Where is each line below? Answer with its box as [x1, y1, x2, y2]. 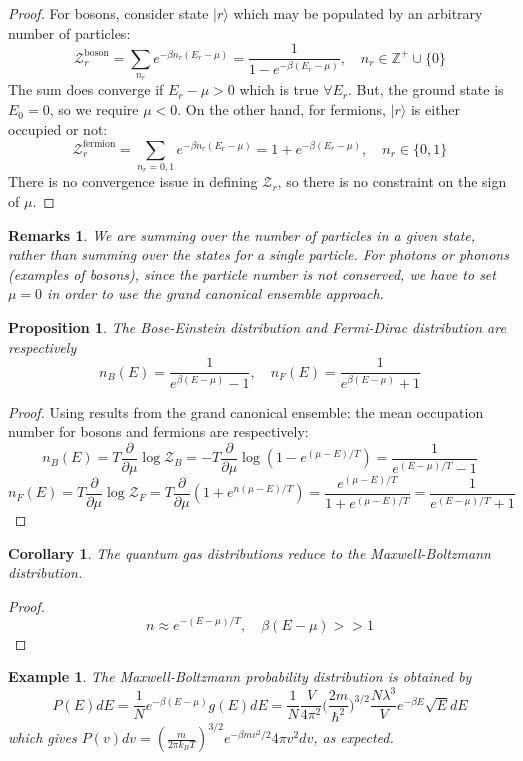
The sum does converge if [8, 79, 164, 100]
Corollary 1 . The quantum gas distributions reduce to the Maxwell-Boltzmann [8, 542, 491, 563]
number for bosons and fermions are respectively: [8, 421, 309, 442]
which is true [239, 79, 319, 100]
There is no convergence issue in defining [8, 171, 258, 192]
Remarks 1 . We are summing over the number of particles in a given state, [8, 224, 476, 245]
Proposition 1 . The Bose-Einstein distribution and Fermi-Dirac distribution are [8, 317, 506, 338]
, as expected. [313, 727, 394, 748]
